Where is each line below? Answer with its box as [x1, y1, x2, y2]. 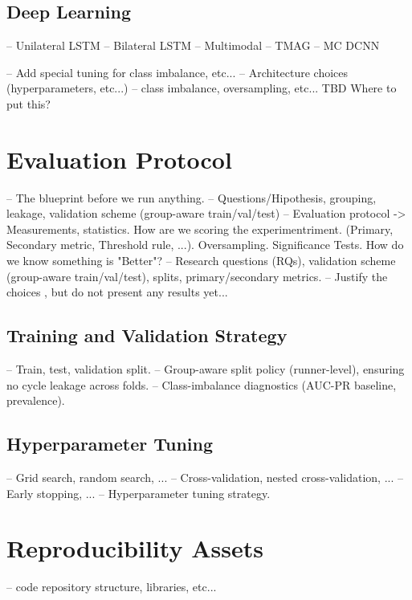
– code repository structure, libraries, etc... [6, 578, 217, 595]
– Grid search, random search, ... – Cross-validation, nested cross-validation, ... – [6, 469, 403, 486]
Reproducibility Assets [6, 532, 263, 565]
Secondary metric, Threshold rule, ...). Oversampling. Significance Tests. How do [6, 236, 404, 253]
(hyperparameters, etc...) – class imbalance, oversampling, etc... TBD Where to [6, 80, 397, 96]
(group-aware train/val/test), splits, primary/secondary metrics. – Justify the [6, 267, 388, 284]
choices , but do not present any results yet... [6, 284, 228, 300]
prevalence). [6, 392, 65, 409]
